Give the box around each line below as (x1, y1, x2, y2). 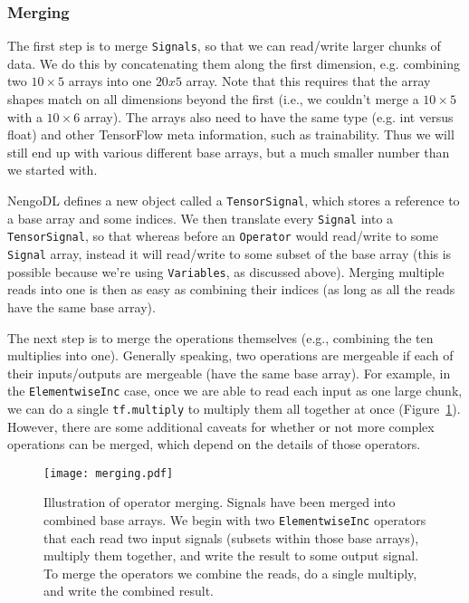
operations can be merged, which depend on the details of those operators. (7, 435, 421, 454)
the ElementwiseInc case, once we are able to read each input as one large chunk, (7, 381, 463, 400)
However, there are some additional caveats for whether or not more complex (7, 416, 435, 435)
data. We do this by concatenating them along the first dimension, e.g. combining (7, 53, 461, 72)
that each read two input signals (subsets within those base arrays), (43, 528, 419, 547)
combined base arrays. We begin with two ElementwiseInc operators (43, 511, 426, 530)
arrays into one (68, 72, 152, 91)
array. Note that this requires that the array (186, 72, 431, 91)
